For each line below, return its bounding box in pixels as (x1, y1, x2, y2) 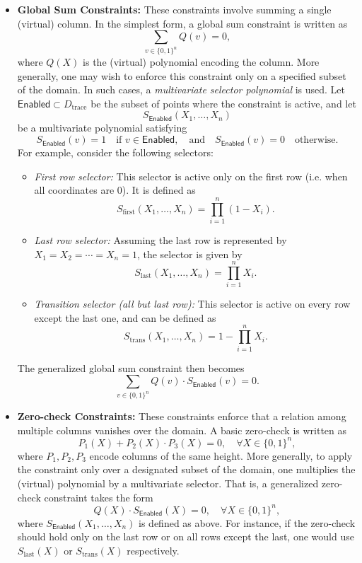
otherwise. (294, 135, 339, 146)
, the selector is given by (136, 246, 243, 261)
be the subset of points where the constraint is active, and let (90, 95, 356, 110)
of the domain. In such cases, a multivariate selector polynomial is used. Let (17, 82, 345, 97)
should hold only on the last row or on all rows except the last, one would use (17, 529, 354, 544)
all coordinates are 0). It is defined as (34, 182, 196, 197)
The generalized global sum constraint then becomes (17, 360, 245, 375)
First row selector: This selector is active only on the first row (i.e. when (34, 168, 348, 183)
